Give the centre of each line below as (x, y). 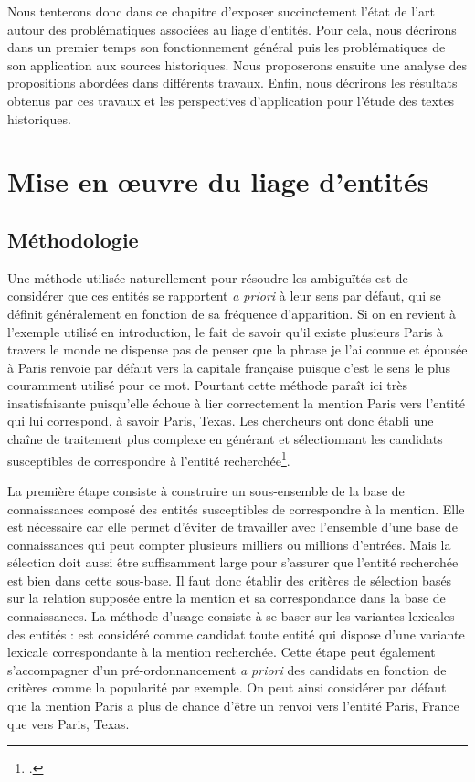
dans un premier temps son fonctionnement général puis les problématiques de (227, 47)
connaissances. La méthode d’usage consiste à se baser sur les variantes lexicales (231, 616)
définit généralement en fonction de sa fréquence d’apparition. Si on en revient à (232, 313)
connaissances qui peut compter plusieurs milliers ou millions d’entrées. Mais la (229, 544)
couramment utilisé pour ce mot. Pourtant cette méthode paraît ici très (208, 385)
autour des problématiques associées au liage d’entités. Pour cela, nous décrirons (232, 29)
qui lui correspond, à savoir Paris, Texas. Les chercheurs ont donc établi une (221, 421)
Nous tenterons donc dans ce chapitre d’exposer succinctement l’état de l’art (221, 11)
